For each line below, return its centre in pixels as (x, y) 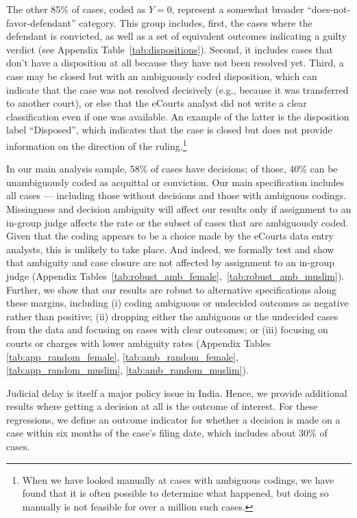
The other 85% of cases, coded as (76, 9)
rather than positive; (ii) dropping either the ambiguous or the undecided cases (172, 316)
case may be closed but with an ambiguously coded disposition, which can (162, 76)
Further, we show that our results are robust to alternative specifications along (171, 289)
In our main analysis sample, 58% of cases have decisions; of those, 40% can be (172, 169)
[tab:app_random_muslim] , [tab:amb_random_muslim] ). (127, 370)
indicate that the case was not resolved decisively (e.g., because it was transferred (177, 89)
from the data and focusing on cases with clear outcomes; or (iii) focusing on (167, 329)
